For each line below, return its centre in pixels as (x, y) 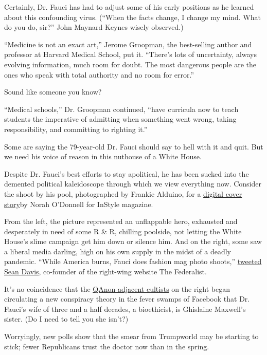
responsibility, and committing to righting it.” (76, 129)
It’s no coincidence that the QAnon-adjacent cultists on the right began (117, 288)
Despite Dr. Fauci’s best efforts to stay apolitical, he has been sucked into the (127, 173)
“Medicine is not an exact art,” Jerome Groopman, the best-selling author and (128, 44)
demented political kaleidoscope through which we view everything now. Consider (133, 184)
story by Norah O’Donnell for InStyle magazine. (79, 204)
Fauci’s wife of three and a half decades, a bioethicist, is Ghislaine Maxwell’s (125, 309)
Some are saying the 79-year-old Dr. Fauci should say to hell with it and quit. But (134, 146)
